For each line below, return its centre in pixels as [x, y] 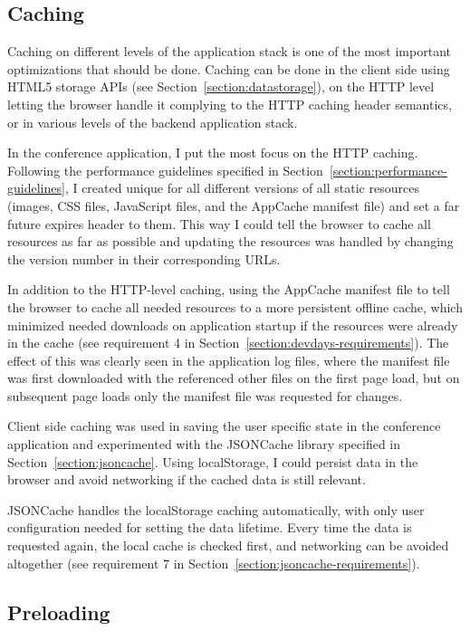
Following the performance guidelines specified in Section [165, 170]
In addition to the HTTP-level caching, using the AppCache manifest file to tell [229, 289]
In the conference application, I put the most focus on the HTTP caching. [213, 153]
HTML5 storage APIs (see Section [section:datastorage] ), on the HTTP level [221, 86]
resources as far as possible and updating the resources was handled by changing [230, 241]
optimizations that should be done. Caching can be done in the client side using [229, 68]
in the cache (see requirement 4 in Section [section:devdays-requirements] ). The [228, 343]
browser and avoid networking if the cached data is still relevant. [187, 479]
